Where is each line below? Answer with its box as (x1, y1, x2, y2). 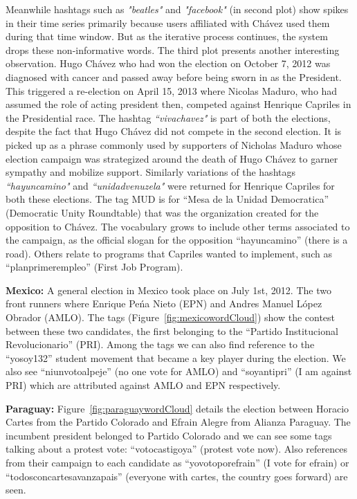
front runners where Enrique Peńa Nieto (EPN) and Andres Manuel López (6, 296, 322, 311)
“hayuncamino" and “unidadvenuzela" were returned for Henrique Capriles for (6, 178, 335, 192)
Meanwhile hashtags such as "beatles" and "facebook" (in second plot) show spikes (6, 2, 349, 16)
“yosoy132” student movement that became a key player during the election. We (6, 350, 346, 365)
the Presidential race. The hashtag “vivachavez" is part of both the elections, (6, 110, 331, 125)
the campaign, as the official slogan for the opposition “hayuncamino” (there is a (6, 233, 348, 247)
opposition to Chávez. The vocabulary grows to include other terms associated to (6, 219, 350, 233)
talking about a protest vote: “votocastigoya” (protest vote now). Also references (6, 442, 348, 456)
